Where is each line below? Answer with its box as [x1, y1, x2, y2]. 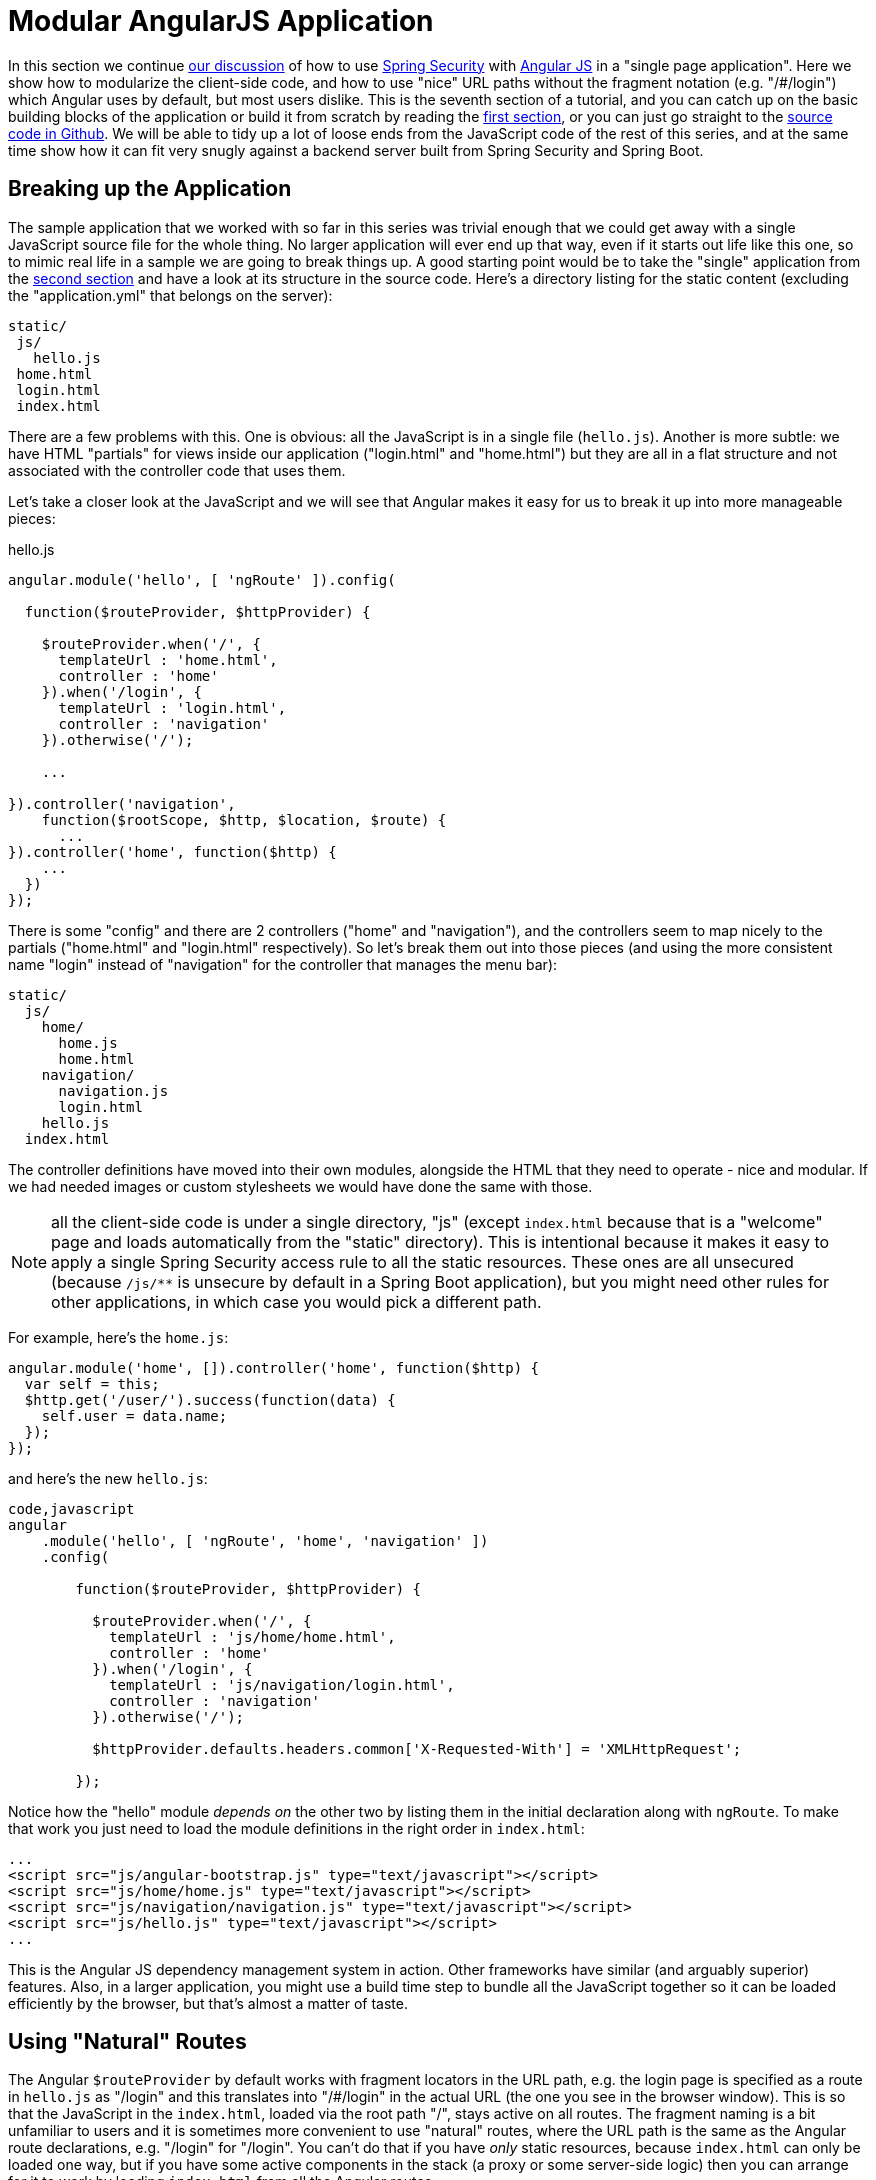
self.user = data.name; [41, 1407, 228, 1424]
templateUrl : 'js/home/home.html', [109, 1628, 396, 1645]
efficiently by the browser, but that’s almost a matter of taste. [8, 1994, 408, 2012]
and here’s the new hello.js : [8, 1469, 208, 1487]
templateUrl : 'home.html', [58, 651, 278, 668]
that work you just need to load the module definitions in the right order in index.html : [8, 1819, 585, 1837]
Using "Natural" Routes [8, 2029, 247, 2055]
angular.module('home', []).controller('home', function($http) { [8, 1359, 540, 1376]
